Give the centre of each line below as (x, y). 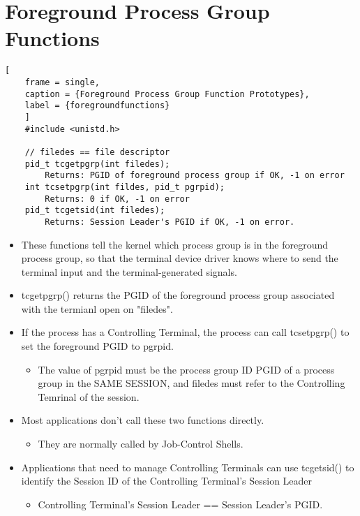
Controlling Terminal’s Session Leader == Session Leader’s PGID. (180, 504)
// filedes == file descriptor (97, 152)
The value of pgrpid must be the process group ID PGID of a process (186, 369)
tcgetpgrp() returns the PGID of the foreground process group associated (178, 295)
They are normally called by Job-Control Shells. (141, 444)
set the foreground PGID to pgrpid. (97, 346)
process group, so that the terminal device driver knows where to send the (180, 258)
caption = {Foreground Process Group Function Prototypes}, (167, 94)
